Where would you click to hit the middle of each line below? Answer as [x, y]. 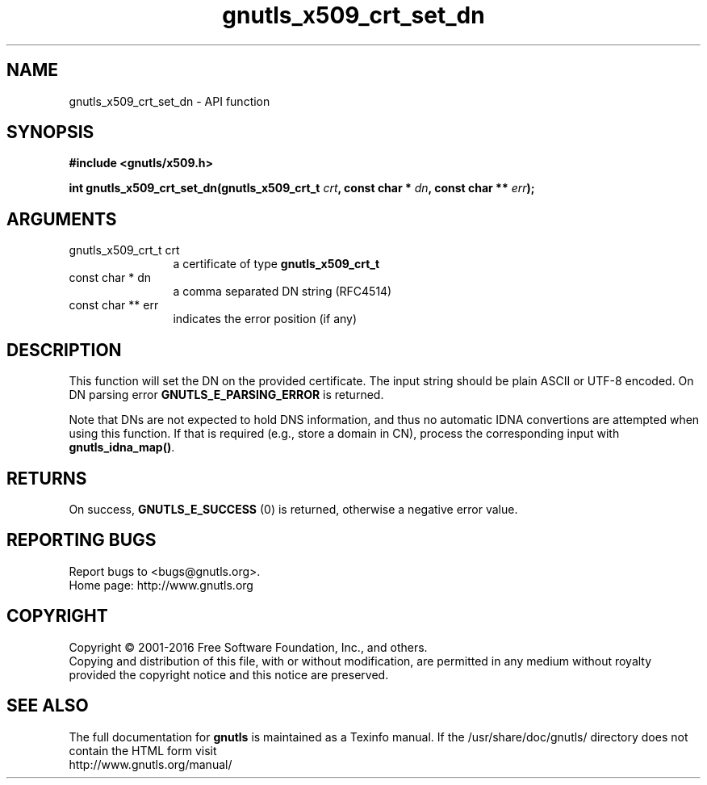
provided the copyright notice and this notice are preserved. [229, 674]
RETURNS [47, 478]
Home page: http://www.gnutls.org [161, 585]
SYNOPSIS [50, 132]
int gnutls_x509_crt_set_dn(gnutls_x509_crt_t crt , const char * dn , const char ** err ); [302, 188]
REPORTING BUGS [82, 540]
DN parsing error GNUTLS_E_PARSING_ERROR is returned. [226, 395]
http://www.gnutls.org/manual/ [151, 764]
